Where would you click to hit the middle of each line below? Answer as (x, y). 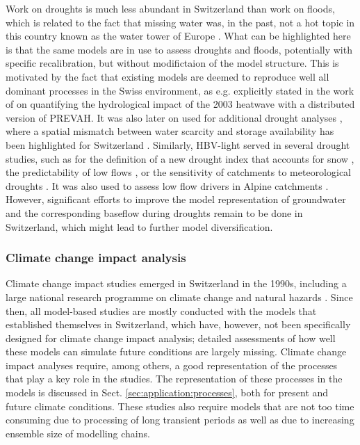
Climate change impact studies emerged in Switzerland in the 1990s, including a (176, 283)
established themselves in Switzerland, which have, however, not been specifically (178, 324)
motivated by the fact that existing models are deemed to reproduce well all (167, 76)
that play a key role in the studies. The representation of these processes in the (174, 379)
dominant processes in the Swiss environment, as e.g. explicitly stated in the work (180, 90)
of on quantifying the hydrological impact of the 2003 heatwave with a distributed (180, 104)
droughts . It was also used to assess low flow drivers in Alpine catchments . (167, 185)
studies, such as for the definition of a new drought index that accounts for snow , (180, 158)
